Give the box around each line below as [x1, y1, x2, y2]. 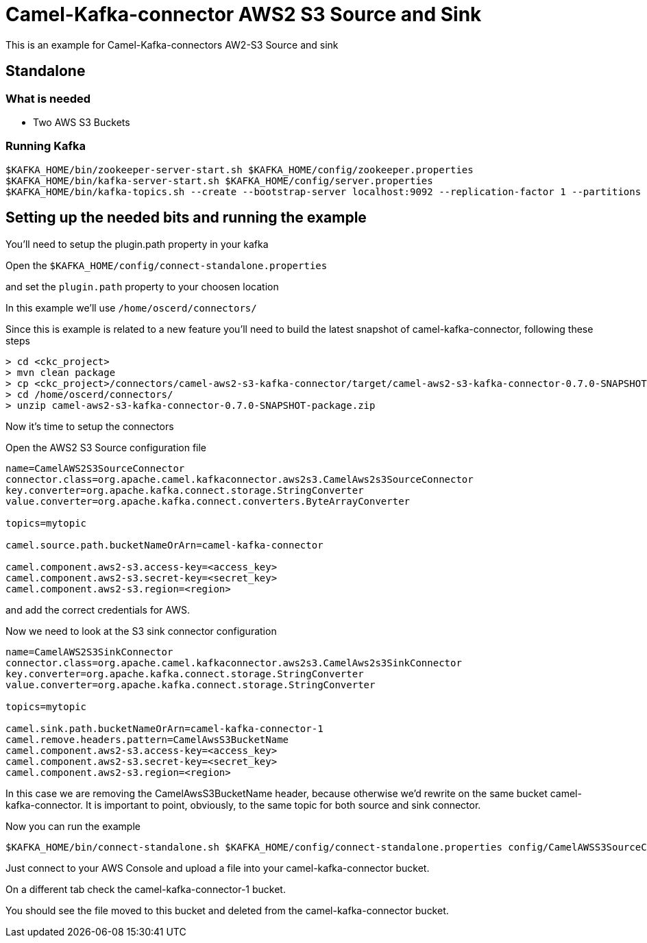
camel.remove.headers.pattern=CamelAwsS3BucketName [5, 733, 289, 745]
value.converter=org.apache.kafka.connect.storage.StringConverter [5, 679, 376, 690]
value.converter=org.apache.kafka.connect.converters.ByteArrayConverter [5, 495, 411, 507]
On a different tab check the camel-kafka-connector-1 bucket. [5, 883, 286, 895]
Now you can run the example [5, 820, 141, 832]
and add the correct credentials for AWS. [5, 603, 190, 616]
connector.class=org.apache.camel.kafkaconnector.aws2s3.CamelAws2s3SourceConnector [5, 473, 474, 485]
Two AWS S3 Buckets [33, 116, 130, 128]
